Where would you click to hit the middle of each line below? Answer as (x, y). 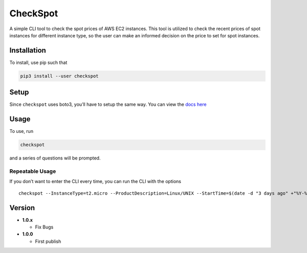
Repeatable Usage (33, 171)
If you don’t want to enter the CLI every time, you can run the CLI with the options (95, 181)
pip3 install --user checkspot (60, 76)
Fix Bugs (44, 227)
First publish (48, 241)
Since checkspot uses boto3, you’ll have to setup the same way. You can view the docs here (108, 104)
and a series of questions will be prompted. (55, 158)
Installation (28, 50)
